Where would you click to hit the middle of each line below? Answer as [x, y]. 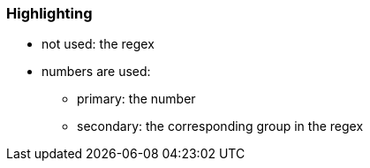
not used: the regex [98, 44]
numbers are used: [96, 72]
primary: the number [136, 99]
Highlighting [49, 13]
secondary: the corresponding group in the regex [220, 126]
